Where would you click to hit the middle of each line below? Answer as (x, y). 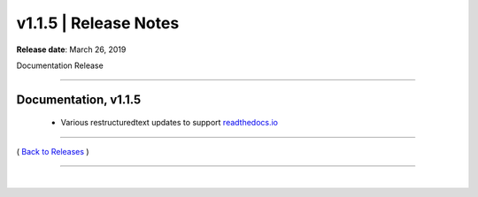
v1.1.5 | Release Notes (98, 23)
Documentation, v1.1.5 (79, 99)
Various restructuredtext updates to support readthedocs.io (170, 123)
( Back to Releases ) (53, 151)
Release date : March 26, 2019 (71, 49)
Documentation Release (60, 65)
